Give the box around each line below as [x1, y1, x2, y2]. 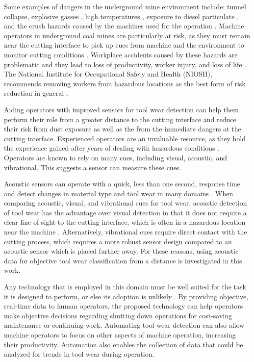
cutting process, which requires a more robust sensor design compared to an [4, 236, 232, 246]
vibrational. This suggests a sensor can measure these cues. [4, 162, 181, 172]
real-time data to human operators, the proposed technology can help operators [4, 301, 243, 311]
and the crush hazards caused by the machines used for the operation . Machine [4, 21, 244, 31]
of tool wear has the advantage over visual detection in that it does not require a [4, 207, 247, 217]
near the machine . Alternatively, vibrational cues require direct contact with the [4, 227, 247, 237]
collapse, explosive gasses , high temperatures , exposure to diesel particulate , [4, 11, 239, 21]
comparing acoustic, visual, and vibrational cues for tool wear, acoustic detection [4, 198, 247, 208]
